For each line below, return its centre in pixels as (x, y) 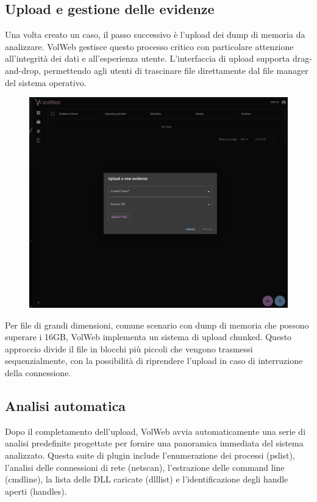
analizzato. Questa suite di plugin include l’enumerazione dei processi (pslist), (150, 455)
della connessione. (38, 373)
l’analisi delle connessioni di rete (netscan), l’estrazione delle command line (145, 467)
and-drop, (23, 70)
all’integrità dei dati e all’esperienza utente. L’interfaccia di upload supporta (148, 58)
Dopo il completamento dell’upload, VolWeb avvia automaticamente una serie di (155, 431)
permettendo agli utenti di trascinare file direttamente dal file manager (176, 70)
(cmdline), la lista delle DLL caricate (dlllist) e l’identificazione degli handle (147, 479)
